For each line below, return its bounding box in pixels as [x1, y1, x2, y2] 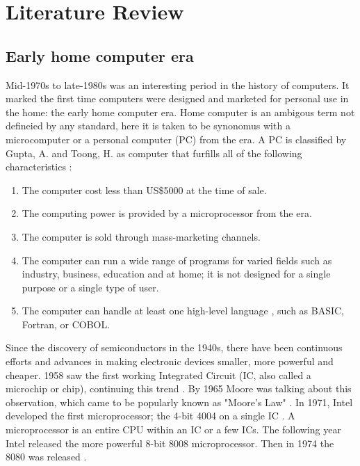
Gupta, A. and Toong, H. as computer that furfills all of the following [6, 145, 302, 160]
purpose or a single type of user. [22, 280, 159, 294]
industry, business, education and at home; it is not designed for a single [22, 266, 331, 281]
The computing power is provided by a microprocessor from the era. [22, 206, 312, 220]
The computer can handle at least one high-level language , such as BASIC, [22, 303, 344, 318]
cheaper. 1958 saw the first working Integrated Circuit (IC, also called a [6, 367, 311, 382]
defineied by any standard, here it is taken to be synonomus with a [6, 118, 291, 133]
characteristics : [6, 159, 72, 174]
